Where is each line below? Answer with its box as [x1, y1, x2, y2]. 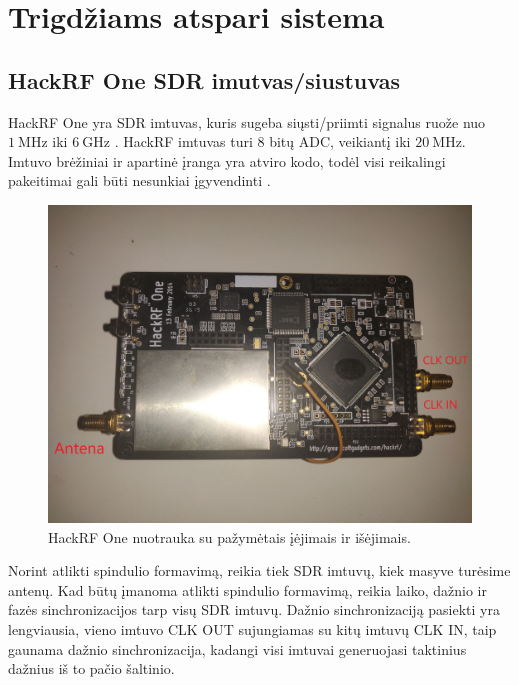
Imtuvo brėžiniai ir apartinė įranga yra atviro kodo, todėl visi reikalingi [8, 150, 446, 171]
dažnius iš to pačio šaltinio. [8, 658, 175, 679]
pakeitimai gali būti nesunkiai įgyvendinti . [8, 170, 271, 191]
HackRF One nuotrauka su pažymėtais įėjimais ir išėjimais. [48, 526, 411, 547]
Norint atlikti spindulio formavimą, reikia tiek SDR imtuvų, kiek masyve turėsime [8, 560, 511, 581]
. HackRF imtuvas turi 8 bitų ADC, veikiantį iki [114, 131, 411, 152]
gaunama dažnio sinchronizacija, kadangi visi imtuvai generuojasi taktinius [8, 638, 467, 659]
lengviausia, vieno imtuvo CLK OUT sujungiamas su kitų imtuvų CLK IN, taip [8, 618, 497, 639]
